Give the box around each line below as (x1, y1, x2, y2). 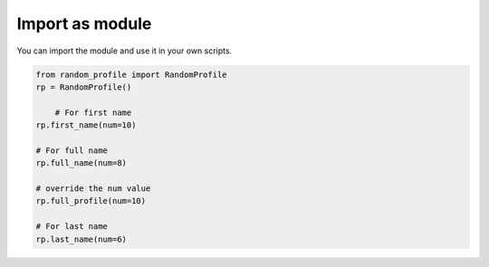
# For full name (35, 145, 109, 156)
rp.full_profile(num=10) (35, 195, 147, 206)
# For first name (54, 107, 132, 118)
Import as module (16, 14, 152, 33)
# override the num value (35, 184, 151, 194)
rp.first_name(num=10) (35, 120, 137, 130)
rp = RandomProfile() (35, 81, 132, 92)
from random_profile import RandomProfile (35, 69, 227, 80)
